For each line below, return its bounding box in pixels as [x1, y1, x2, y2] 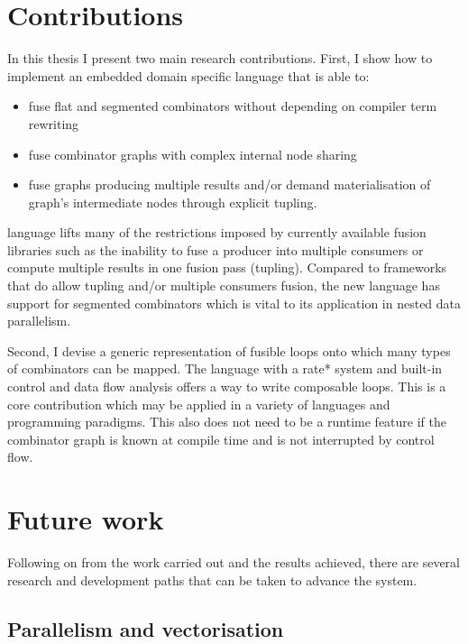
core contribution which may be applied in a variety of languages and [7, 394, 390, 413]
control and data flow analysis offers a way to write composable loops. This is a [7, 377, 446, 396]
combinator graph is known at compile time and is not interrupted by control [7, 429, 435, 448]
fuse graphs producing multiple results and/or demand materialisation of [28, 175, 431, 194]
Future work [7, 501, 164, 538]
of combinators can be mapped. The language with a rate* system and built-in [7, 359, 443, 378]
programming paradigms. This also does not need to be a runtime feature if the [7, 412, 447, 431]
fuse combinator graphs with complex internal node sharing [28, 144, 357, 163]
